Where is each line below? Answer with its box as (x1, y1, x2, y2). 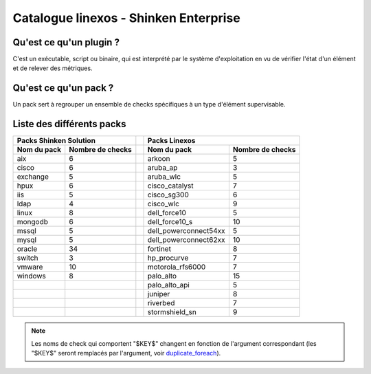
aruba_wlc (147, 172, 181, 181)
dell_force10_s (147, 217, 193, 227)
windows (16, 272, 46, 281)
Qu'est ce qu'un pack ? (12, 82, 114, 94)
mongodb (16, 217, 48, 227)
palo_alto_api (147, 280, 190, 290)
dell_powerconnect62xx (147, 235, 225, 245)
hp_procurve (147, 253, 189, 263)
